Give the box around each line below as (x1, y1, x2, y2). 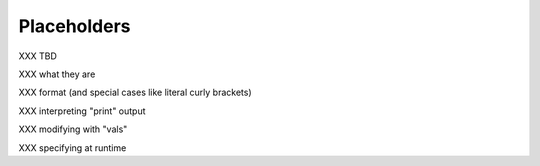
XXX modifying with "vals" (18, 123, 128, 135)
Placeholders (18, 15, 131, 37)
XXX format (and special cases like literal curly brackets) (18, 86, 252, 99)
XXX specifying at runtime (18, 141, 127, 154)
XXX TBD (18, 50, 57, 62)
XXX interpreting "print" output (18, 105, 146, 117)
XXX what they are (18, 68, 96, 80)
